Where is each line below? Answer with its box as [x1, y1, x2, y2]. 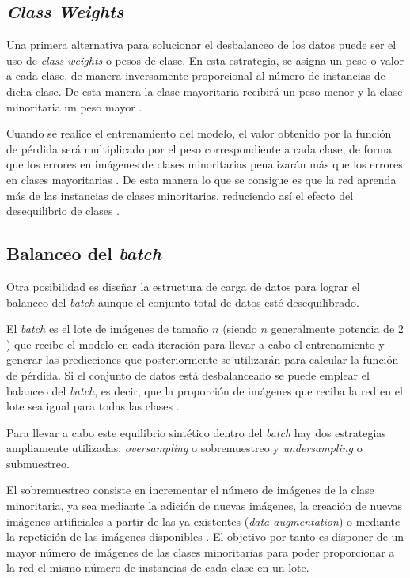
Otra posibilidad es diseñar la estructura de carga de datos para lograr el [6, 278, 360, 294]
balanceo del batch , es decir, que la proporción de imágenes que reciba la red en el [6, 382, 403, 399]
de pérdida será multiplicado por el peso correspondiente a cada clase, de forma [6, 140, 393, 157]
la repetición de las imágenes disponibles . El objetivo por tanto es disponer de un [6, 528, 404, 545]
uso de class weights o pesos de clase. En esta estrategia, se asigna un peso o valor [6, 51, 404, 68]
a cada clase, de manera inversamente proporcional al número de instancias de [6, 67, 385, 84]
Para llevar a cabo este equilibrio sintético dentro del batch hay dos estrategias [6, 424, 386, 440]
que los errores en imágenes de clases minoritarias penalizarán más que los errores [6, 156, 403, 172]
